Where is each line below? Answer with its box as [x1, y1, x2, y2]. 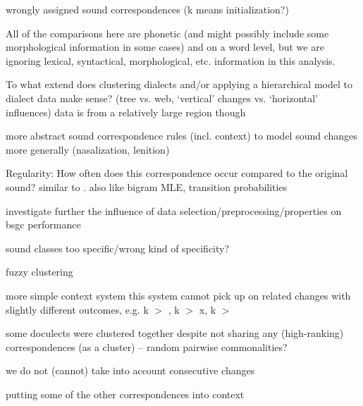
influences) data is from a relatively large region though [6, 104, 246, 119]
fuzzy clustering [6, 264, 73, 279]
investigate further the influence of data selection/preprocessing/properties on [6, 203, 342, 218]
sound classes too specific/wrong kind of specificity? [6, 240, 230, 255]
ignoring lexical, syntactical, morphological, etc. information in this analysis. [6, 53, 336, 68]
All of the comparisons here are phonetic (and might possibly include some [6, 25, 329, 40]
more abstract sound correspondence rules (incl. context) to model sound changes [6, 128, 357, 143]
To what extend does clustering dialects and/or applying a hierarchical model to [6, 77, 352, 92]
